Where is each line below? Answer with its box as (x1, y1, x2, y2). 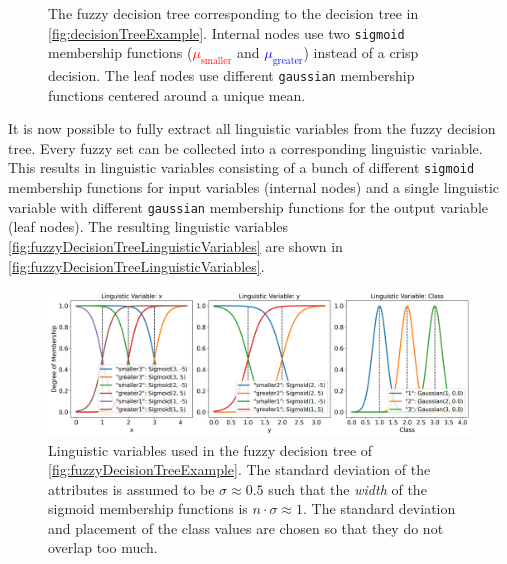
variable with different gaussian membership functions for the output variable (8, 196, 489, 217)
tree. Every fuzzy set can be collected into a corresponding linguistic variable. (8, 137, 483, 158)
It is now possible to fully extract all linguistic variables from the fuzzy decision (8, 118, 496, 139)
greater (272, 56, 303, 67)
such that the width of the (268, 478, 427, 499)
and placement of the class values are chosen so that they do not (48, 517, 444, 538)
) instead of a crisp (303, 42, 419, 63)
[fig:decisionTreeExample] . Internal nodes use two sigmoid (48, 22, 405, 43)
